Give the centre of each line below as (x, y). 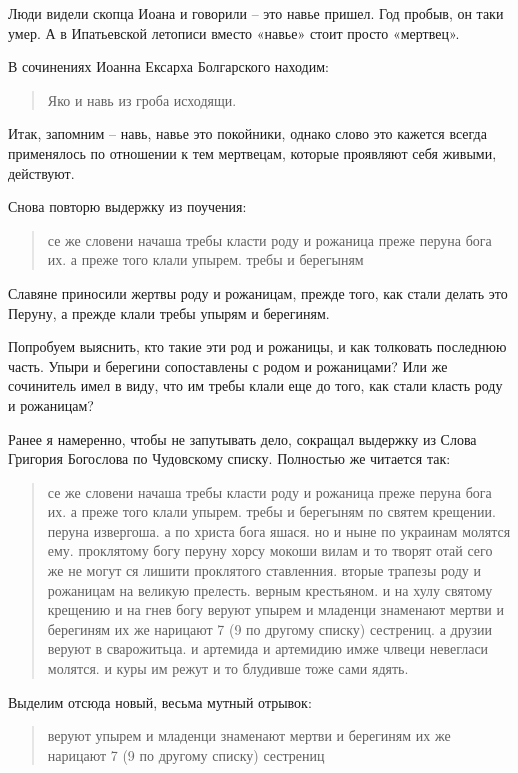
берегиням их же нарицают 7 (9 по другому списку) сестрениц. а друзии (269, 628)
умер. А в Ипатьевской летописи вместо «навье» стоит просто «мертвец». (234, 32)
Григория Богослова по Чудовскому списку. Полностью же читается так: (229, 458)
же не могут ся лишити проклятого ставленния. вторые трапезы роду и (264, 570)
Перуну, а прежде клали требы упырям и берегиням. (169, 312)
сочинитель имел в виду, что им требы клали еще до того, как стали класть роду (255, 385)
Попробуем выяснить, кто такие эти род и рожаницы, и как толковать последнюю (257, 346)
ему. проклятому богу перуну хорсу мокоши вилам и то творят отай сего (270, 550)
